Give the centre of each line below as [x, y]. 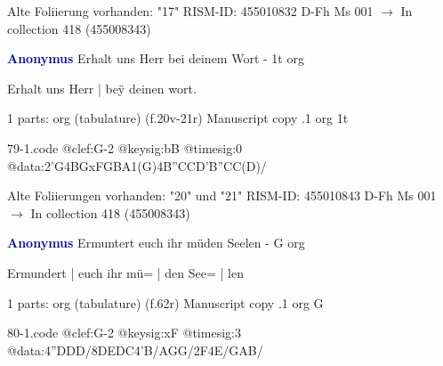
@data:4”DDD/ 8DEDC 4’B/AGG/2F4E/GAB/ [135, 350]
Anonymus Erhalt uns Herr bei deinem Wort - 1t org [156, 58]
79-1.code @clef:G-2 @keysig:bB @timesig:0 [125, 147]
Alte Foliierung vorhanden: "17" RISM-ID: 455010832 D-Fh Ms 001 [190, 11]
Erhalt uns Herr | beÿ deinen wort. [102, 88]
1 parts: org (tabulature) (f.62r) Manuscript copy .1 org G [165, 302]
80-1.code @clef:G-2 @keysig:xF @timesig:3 [124, 333]
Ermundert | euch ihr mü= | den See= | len [125, 272]
